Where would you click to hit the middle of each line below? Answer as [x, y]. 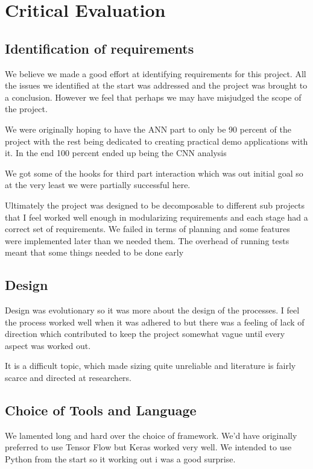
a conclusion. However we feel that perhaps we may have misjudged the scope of [153, 97]
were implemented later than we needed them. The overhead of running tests [147, 240]
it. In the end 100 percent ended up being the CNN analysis [116, 153]
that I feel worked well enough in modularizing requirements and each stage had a [156, 217]
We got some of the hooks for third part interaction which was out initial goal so [154, 173]
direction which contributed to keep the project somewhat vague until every [145, 334]
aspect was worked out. [48, 345]
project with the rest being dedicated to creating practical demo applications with [156, 141]
